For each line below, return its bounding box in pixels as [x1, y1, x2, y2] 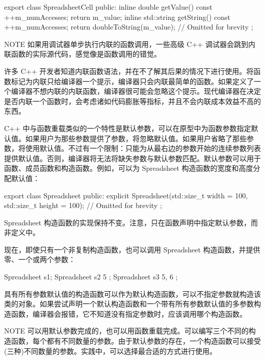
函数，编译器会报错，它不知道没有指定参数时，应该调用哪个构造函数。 [11, 308, 247, 319]
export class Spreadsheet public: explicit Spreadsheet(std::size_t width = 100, [4, 190, 248, 200]
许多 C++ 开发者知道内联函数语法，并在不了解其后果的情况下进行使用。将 [4, 65, 254, 76]
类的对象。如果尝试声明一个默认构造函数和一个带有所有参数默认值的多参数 [4, 298, 254, 309]
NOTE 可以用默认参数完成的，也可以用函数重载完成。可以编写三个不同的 [4, 325, 249, 336]
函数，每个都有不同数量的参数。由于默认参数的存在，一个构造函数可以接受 [11, 336, 261, 346]
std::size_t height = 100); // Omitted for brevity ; [4, 200, 162, 211]
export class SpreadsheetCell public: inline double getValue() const [4, 2, 213, 12]
